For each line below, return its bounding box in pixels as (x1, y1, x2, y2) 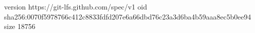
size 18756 (4, 21, 36, 31)
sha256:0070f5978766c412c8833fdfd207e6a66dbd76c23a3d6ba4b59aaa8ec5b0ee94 (4, 11, 251, 21)
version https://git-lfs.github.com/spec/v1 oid (4, 1, 147, 11)
